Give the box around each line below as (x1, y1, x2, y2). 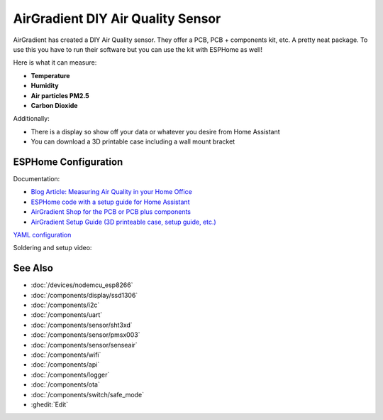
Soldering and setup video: (13, 244, 92, 252)
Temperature (30, 71, 70, 80)
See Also (13, 262, 53, 274)
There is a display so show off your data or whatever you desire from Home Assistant (30, 127, 280, 136)
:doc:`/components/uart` (30, 311, 103, 319)
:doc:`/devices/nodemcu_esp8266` (30, 281, 133, 289)
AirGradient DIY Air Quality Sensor (13, 11, 221, 26)
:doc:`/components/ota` (30, 380, 101, 389)
